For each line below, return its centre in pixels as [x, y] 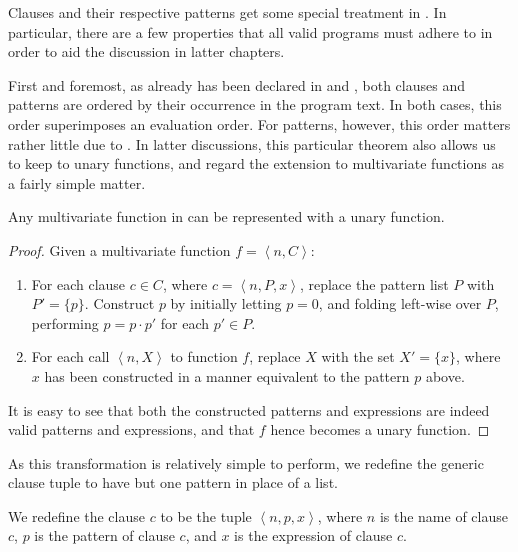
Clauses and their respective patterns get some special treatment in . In [227, 12]
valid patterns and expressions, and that [131, 429]
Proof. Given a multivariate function [119, 249]
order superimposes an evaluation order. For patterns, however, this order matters [259, 123]
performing [65, 322]
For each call [70, 356]
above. [445, 375]
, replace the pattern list [374, 283]
